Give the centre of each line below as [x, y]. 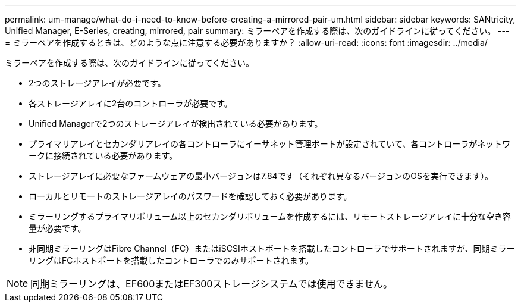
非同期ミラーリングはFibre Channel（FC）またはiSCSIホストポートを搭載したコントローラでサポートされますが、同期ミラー [272, 248]
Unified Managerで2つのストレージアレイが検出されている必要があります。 [176, 123]
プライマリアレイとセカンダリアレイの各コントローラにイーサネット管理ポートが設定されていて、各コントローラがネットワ [270, 144]
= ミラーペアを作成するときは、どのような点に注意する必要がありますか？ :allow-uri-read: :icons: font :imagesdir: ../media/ [246, 43]
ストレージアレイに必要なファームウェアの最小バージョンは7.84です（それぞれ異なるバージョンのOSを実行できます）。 [261, 176]
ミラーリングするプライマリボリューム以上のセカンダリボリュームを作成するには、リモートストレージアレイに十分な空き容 [270, 216]
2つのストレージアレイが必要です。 [97, 83]
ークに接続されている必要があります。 [103, 156]
